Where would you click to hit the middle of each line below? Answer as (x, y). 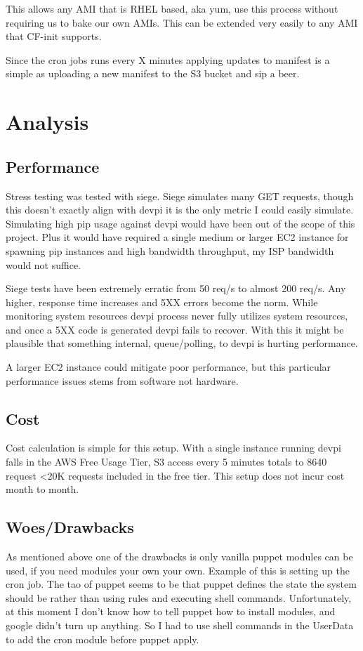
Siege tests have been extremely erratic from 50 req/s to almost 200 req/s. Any (176, 288)
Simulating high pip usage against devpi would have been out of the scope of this (180, 223)
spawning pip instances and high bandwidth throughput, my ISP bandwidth (170, 250)
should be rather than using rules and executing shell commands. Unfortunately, (179, 597)
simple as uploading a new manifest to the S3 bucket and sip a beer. (153, 73)
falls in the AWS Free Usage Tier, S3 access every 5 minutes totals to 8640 (166, 462)
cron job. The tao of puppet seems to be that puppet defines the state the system (181, 584)
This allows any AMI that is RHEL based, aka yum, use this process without (172, 8)
